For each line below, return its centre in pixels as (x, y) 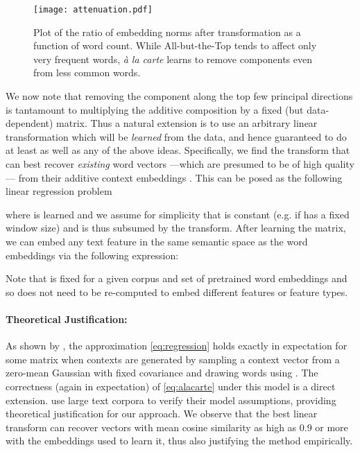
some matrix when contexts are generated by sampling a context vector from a (173, 359)
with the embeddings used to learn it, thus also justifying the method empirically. (179, 441)
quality (340, 164)
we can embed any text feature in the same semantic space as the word (157, 241)
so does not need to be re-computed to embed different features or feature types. (177, 292)
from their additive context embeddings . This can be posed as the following (180, 177)
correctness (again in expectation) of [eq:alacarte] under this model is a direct (171, 386)
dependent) (29, 123)
